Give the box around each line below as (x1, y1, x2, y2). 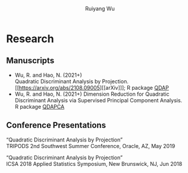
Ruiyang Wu (85, 5, 115, 12)
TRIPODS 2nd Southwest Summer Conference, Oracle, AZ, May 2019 (6, 142, 176, 149)
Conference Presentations (6, 120, 106, 130)
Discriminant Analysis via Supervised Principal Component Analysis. (14, 96, 183, 103)
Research (6, 32, 55, 45)
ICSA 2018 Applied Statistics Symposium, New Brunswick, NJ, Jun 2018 (6, 160, 183, 167)
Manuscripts (6, 56, 55, 66)
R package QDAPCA (14, 103, 65, 110)
